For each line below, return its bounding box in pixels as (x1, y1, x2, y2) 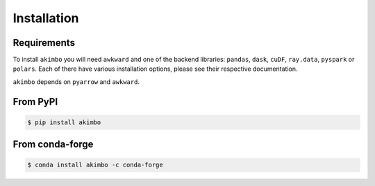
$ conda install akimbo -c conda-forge (27, 161, 163, 169)
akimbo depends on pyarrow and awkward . (12, 77, 140, 86)
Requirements (12, 37, 76, 49)
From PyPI (12, 96, 58, 108)
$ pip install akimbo (27, 118, 101, 126)
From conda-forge (12, 139, 94, 151)
